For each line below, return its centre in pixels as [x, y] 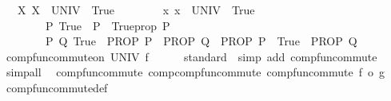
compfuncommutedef [57, 87]
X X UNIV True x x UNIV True [136, 10]
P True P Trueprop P [108, 25]
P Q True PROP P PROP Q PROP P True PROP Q [201, 41]
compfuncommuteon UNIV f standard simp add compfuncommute [192, 56]
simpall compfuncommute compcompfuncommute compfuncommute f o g [195, 72]
